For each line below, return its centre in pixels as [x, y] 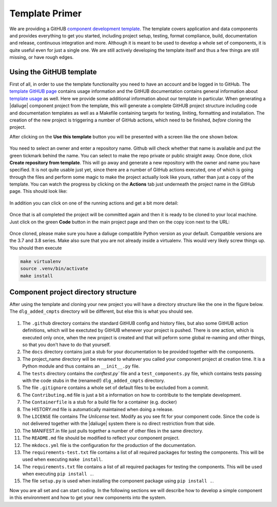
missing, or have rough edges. [42, 57]
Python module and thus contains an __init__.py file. [81, 366]
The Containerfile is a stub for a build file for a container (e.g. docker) [100, 402]
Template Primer [46, 13]
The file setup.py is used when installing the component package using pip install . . [118, 481]
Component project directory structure [73, 292]
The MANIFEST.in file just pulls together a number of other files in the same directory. [113, 431]
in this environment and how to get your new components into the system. [88, 498]
